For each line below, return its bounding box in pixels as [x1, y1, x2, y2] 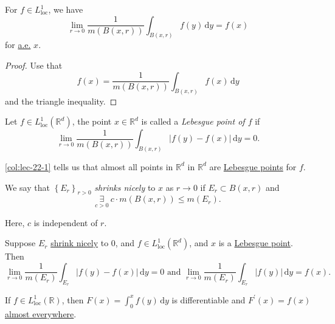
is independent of [33, 216, 98, 229]
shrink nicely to [50, 236, 109, 249]
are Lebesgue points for [209, 160, 297, 173]
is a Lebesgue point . [218, 236, 293, 249]
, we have [48, 3, 83, 15]
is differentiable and [171, 293, 246, 306]
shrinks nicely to [94, 181, 156, 193]
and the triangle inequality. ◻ [5, 94, 117, 107]
